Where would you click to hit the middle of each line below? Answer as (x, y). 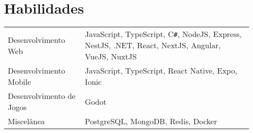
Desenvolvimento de (42, 96)
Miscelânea (27, 121)
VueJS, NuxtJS (111, 57)
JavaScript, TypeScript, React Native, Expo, (161, 71)
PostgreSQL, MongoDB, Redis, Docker (151, 121)
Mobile (19, 82)
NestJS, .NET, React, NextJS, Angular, (153, 45)
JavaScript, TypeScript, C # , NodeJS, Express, (163, 34)
